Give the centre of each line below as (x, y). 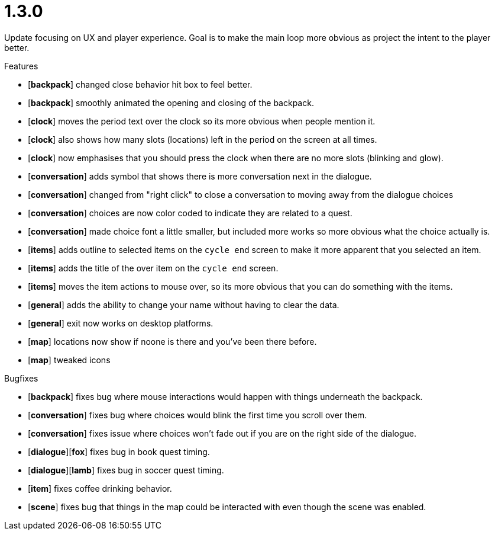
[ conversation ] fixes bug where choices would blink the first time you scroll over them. (198, 415)
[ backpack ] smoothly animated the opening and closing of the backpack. (171, 102)
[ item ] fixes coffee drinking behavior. (100, 488)
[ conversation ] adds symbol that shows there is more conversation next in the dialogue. (200, 176)
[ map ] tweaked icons (69, 360)
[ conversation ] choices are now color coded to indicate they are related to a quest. (190, 213)
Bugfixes (21, 378)
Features (21, 66)
